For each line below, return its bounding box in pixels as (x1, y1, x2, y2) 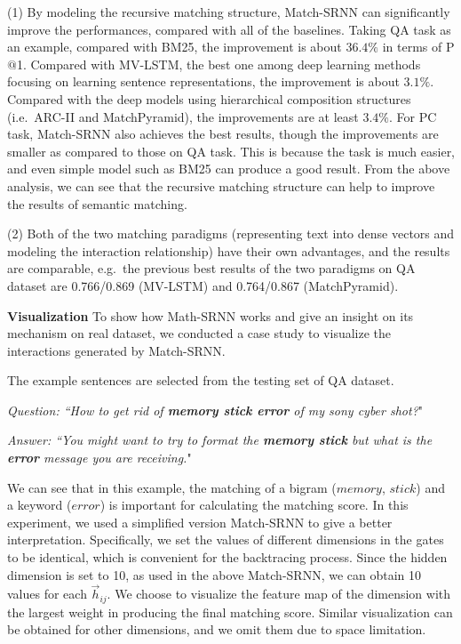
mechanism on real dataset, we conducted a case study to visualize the (7, 324, 392, 342)
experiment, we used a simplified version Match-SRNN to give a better (7, 512, 393, 531)
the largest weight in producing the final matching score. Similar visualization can (7, 602, 453, 621)
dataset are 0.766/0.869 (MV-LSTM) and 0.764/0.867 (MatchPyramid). (7, 276, 399, 294)
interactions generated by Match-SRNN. (7, 341, 226, 359)
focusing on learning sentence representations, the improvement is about (7, 72, 400, 91)
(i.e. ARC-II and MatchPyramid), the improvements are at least (7, 107, 359, 125)
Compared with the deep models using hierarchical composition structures (7, 89, 411, 108)
